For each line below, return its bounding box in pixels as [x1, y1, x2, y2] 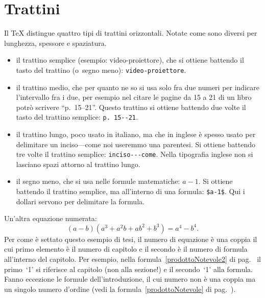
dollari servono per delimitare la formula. [16, 196, 144, 206]
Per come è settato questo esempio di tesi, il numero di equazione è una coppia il [4, 233, 257, 244]
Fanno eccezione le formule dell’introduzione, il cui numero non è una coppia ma [4, 274, 256, 284]
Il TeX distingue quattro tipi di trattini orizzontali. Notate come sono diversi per [4, 28, 257, 38]
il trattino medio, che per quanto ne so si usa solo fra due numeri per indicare [16, 82, 259, 92]
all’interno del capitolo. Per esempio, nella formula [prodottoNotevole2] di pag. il [4, 254, 261, 264]
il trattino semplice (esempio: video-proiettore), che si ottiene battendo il [16, 55, 244, 65]
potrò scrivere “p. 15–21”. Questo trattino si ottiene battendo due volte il [16, 101, 246, 112]
